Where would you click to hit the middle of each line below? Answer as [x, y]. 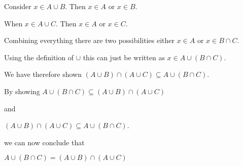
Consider [18, 6]
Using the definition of [39, 57]
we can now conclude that [44, 142]
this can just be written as [124, 57]
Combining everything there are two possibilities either [89, 40]
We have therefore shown [43, 74]
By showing [22, 91]
